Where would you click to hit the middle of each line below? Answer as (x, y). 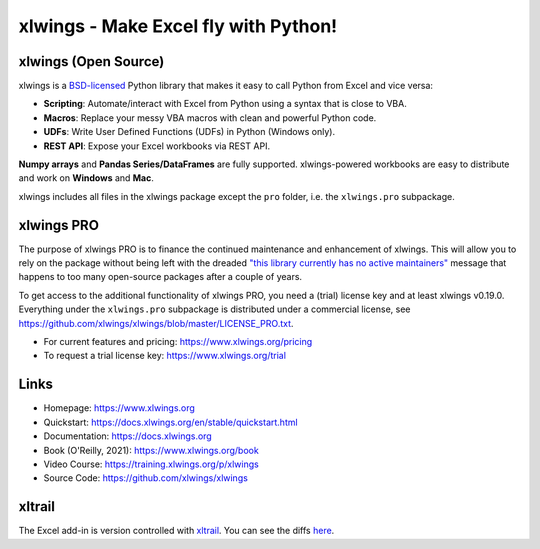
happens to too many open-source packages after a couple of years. (160, 277)
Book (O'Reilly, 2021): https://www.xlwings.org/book (151, 450)
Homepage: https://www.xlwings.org (119, 408)
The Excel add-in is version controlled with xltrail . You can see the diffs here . (176, 531)
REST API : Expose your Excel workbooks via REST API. (156, 146)
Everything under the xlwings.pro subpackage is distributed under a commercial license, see (214, 309)
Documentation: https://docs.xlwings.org (127, 436)
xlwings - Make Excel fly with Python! (178, 26)
